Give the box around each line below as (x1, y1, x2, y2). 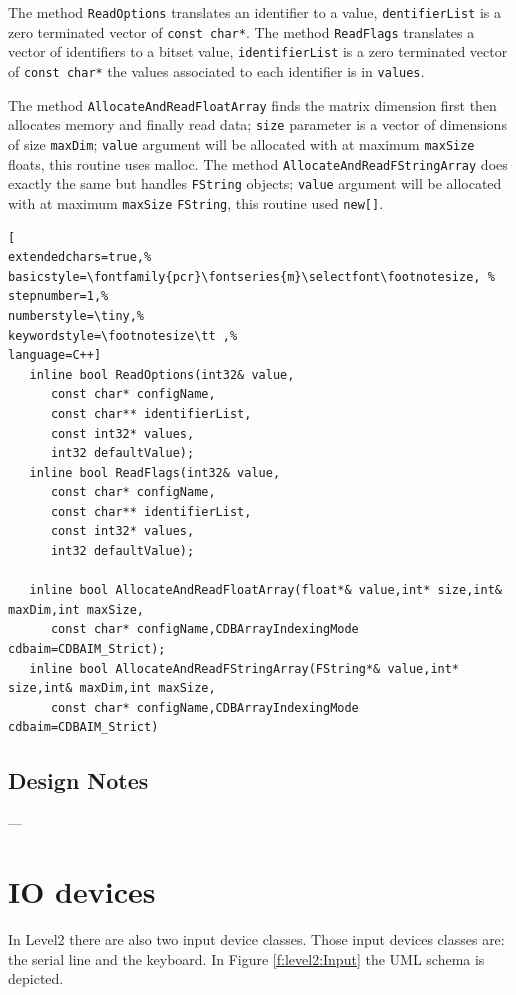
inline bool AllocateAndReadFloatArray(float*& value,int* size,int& (29, 583, 502, 598)
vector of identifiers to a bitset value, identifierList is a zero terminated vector (8, 41, 508, 62)
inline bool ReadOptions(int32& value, (29, 367, 295, 382)
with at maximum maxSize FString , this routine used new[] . (8, 192, 384, 213)
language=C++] (8, 348, 102, 363)
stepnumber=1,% (8, 289, 109, 304)
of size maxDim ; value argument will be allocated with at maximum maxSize (8, 133, 475, 154)
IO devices (8, 870, 156, 911)
